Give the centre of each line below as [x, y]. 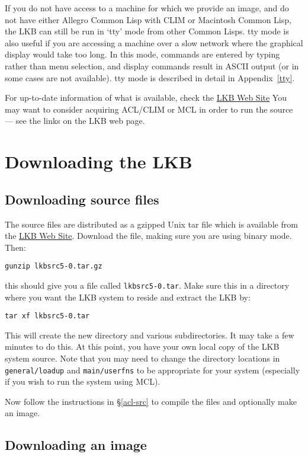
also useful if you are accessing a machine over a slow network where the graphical [154, 42]
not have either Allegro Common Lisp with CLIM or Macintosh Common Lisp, [148, 19]
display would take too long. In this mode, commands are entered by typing [142, 54]
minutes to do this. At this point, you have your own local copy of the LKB [142, 346]
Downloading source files [82, 199]
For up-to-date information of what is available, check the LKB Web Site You [146, 98]
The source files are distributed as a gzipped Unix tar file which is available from [151, 224]
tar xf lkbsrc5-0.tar [47, 316]
